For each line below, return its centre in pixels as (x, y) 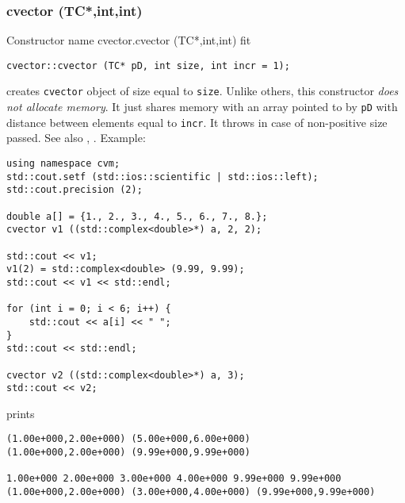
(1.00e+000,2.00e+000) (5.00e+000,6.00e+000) (128, 439)
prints (21, 413)
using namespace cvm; (63, 164)
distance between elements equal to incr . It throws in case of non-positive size (197, 122)
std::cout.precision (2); (75, 190)
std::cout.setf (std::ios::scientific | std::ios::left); (162, 177)
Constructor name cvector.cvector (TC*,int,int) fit (129, 40)
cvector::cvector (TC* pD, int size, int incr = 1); (148, 65)
